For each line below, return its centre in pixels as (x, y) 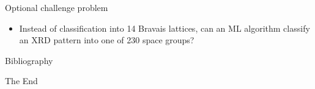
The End (21, 81)
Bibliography (29, 60)
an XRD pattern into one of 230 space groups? (107, 40)
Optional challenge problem (57, 7)
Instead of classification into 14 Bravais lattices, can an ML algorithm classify (165, 28)
